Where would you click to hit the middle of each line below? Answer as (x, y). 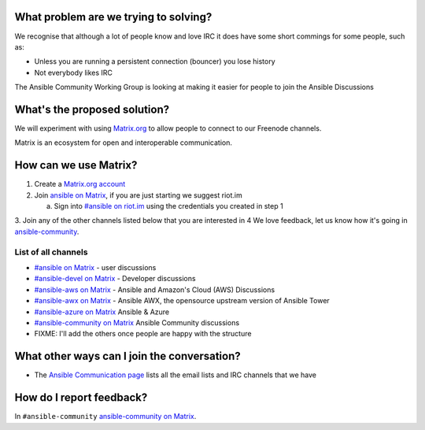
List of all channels (51, 252)
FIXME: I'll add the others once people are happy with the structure (143, 334)
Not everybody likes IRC (74, 72)
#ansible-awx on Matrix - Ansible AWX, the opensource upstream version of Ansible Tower (182, 301)
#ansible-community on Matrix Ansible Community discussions (137, 322)
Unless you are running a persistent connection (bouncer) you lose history (155, 61)
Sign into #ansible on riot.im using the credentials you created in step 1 (168, 206)
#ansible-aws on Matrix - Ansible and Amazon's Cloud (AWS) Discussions (155, 289)
